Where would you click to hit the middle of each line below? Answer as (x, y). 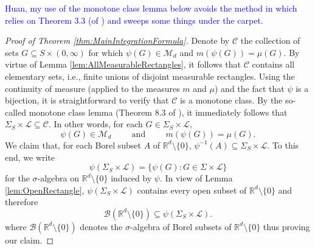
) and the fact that (250, 88)
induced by (131, 178)
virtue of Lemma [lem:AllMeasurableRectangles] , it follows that (123, 64)
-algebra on (58, 178)
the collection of (270, 40)
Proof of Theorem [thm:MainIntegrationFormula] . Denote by (117, 40)
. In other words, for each (95, 124)
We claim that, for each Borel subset (73, 145)
